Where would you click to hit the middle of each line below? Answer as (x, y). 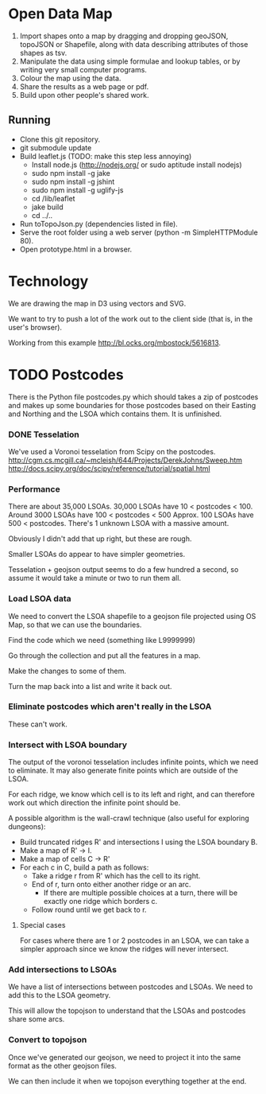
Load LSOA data (40, 599)
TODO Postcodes (66, 374)
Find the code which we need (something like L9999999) (102, 640)
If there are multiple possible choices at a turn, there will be (141, 893)
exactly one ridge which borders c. (100, 901)
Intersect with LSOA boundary (68, 745)
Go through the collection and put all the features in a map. (104, 655)
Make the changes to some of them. (67, 671)
